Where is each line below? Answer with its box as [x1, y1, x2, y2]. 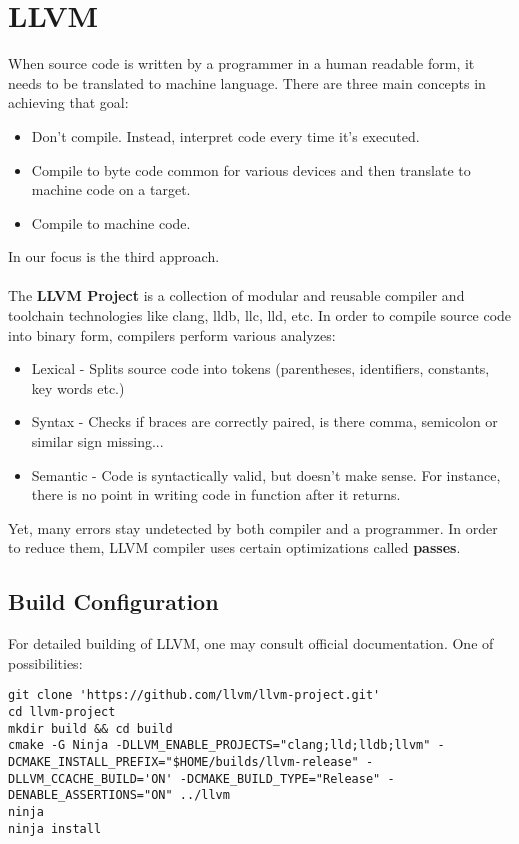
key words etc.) [31, 377, 125, 398]
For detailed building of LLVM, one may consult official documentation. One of [8, 633, 494, 654]
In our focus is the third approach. [8, 246, 220, 267]
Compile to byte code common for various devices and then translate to [31, 159, 471, 180]
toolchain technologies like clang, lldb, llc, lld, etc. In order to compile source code [8, 305, 512, 326]
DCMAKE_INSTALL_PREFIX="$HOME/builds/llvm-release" [8, 755, 359, 770]
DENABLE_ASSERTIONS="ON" [8, 788, 173, 803]
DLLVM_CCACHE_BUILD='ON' [8, 771, 173, 786]
